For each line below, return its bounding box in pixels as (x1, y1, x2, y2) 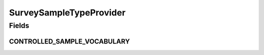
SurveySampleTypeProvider (9, 7, 126, 18)
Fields (9, 21, 29, 30)
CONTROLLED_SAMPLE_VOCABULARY (9, 37, 130, 45)
